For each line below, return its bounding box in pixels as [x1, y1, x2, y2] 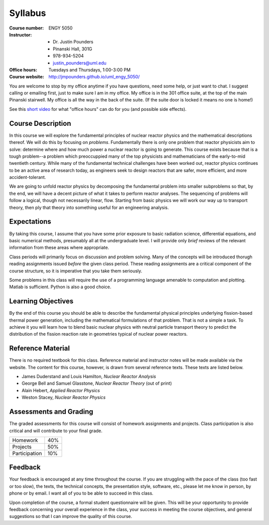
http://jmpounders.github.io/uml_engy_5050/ [48, 74, 140, 80]
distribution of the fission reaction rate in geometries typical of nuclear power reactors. [9, 331, 188, 337]
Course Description [9, 119, 71, 127]
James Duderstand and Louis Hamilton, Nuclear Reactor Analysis [21, 374, 156, 380]
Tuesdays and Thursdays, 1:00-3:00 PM [48, 66, 131, 72]
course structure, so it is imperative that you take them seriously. [9, 268, 142, 274]
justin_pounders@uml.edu [53, 60, 107, 66]
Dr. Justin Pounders [53, 39, 94, 45]
